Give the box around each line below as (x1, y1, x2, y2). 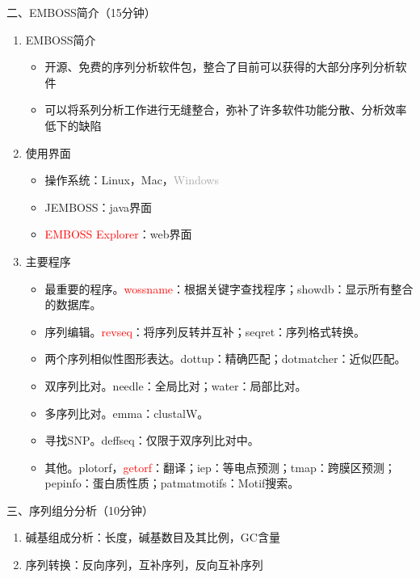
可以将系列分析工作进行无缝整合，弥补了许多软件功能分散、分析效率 (44, 101, 407, 118)
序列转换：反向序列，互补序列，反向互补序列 (25, 556, 263, 573)
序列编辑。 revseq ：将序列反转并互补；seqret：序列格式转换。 (44, 323, 366, 340)
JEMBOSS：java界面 (44, 198, 153, 215)
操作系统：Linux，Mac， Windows (44, 171, 219, 188)
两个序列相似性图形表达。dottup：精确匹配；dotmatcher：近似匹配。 (44, 350, 406, 367)
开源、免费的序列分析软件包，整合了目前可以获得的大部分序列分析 (44, 58, 396, 75)
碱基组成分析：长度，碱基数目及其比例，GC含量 (25, 529, 280, 546)
